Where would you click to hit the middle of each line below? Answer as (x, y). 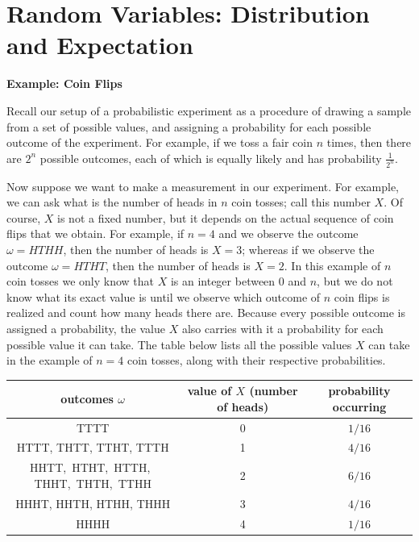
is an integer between (223, 281)
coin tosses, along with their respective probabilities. (256, 360)
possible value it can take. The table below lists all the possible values (179, 344)
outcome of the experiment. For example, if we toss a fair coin (160, 142)
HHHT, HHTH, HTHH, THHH (93, 503)
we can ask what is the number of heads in (112, 202)
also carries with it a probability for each (282, 328)
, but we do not (355, 281)
